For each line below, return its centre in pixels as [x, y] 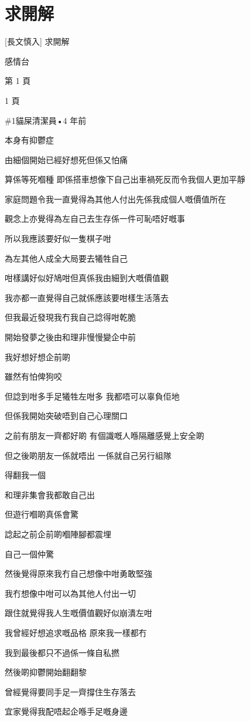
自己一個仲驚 [29, 554]
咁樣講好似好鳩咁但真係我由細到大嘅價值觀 [87, 278]
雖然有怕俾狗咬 [33, 376]
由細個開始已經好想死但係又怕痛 [66, 159]
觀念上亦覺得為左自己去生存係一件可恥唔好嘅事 [95, 219]
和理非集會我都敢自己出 [50, 494]
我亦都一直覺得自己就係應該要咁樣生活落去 [87, 297]
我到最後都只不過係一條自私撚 [62, 652]
